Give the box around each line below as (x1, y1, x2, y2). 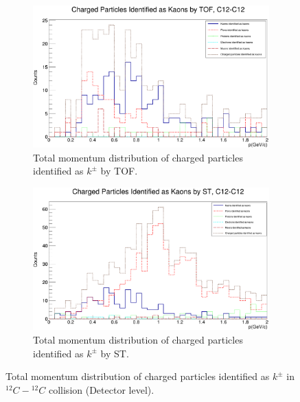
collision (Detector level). (48, 382, 154, 397)
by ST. (100, 346, 129, 360)
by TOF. (100, 164, 138, 178)
